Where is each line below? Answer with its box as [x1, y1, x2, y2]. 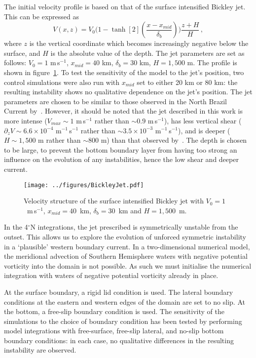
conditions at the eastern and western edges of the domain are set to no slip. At [4, 296, 245, 307]
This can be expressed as [4, 11, 79, 21]
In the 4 [4, 222, 28, 232]
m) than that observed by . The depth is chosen [101, 135, 247, 145]
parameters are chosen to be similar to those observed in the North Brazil [4, 96, 227, 106]
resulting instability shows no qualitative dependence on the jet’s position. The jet [4, 86, 253, 97]
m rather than [38, 135, 81, 145]
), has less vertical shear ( [164, 115, 242, 125]
